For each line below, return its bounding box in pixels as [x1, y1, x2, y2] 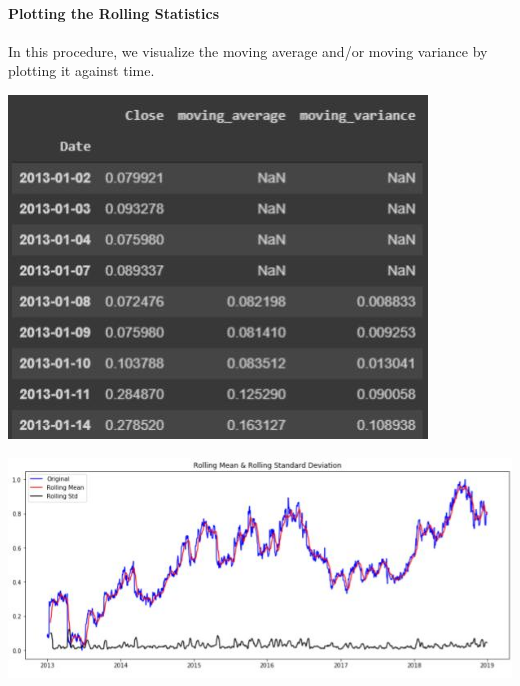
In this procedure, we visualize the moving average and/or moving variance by [8, 40, 488, 61]
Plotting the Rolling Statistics [8, 2, 220, 23]
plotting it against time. [8, 60, 155, 81]
